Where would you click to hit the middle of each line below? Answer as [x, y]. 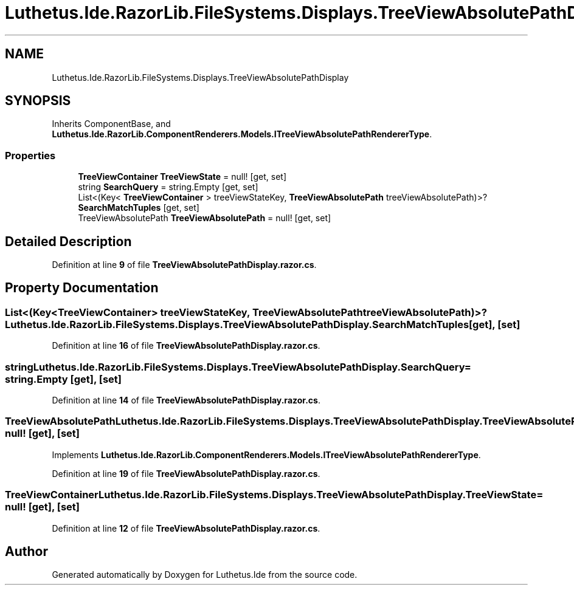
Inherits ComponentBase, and [111, 124]
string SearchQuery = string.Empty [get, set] [168, 187]
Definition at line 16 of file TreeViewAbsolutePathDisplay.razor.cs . [186, 346]
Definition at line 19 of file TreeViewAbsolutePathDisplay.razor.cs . [186, 473]
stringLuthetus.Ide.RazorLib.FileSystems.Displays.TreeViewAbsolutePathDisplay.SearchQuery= [238, 367]
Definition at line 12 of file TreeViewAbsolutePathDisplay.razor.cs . [186, 528]
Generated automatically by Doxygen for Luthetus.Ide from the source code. [205, 575]
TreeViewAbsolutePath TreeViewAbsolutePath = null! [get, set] [205, 218]
